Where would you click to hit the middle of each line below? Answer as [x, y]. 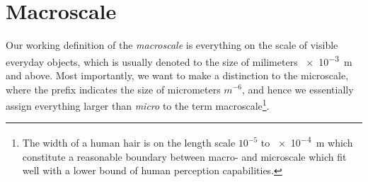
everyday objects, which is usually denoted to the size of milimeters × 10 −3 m [179, 60]
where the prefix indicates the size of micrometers [113, 89]
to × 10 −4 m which [307, 142]
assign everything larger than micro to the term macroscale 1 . [138, 104]
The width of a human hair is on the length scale [129, 143]
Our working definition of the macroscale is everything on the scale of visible [172, 45]
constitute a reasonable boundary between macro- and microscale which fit [184, 156]
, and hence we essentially [298, 89]
